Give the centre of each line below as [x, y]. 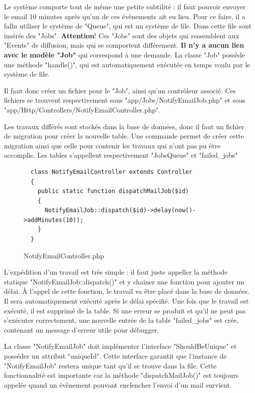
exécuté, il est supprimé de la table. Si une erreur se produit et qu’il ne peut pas [125, 310]
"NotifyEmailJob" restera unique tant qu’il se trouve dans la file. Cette [110, 365]
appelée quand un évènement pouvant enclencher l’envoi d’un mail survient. [118, 384]
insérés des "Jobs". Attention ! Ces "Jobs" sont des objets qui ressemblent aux [122, 35]
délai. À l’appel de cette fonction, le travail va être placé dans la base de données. [127, 291]
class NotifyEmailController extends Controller [112, 172]
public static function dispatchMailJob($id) [113, 191]
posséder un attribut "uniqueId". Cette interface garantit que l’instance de [115, 356]
